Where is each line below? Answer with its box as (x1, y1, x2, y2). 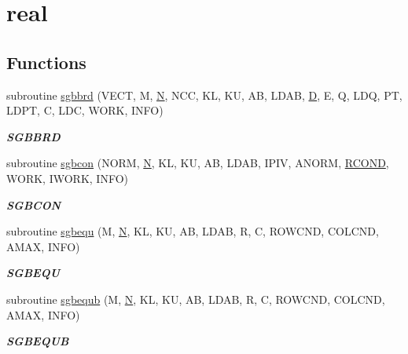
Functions (6, 49, 86, 74)
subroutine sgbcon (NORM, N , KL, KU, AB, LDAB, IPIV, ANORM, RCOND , (6, 155, 389, 171)
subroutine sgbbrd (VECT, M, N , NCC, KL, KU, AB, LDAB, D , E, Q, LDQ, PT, (6, 86, 402, 103)
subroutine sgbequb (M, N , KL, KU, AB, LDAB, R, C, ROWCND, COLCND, (6, 290, 385, 307)
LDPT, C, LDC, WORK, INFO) (6, 102, 164, 119)
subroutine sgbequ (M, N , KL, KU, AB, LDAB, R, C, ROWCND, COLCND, (6, 223, 379, 239)
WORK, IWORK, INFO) (6, 170, 128, 186)
